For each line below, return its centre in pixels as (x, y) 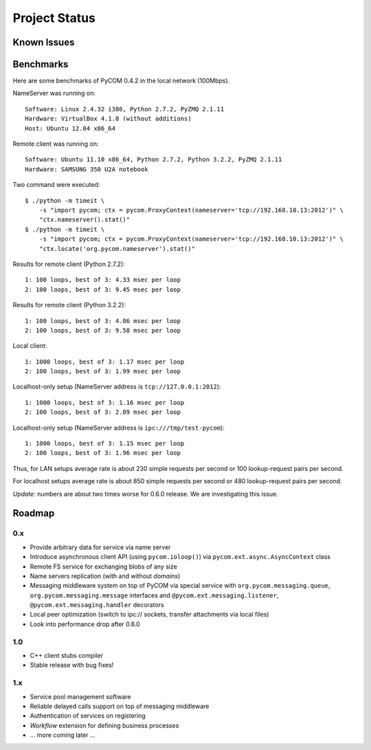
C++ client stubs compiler (67, 655)
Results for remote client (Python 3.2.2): (69, 305)
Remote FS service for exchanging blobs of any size (104, 566)
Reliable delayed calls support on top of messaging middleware (120, 706)
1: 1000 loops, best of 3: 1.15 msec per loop (105, 444)
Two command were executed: (56, 185)
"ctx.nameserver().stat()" (85, 220)
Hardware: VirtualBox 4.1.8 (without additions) (108, 119)
